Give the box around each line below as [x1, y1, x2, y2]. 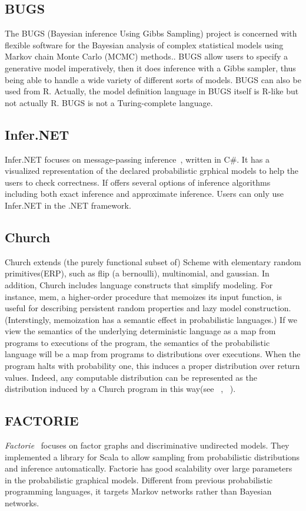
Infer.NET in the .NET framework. [5, 199, 131, 211]
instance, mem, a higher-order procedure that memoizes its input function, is [5, 290, 282, 302]
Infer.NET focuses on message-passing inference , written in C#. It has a [5, 153, 270, 165]
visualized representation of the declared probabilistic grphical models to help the [5, 164, 299, 177]
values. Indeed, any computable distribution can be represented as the [5, 371, 257, 383]
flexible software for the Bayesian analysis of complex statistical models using [5, 38, 284, 51]
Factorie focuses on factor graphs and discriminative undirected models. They [5, 439, 290, 451]
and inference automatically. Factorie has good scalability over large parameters [5, 462, 292, 474]
